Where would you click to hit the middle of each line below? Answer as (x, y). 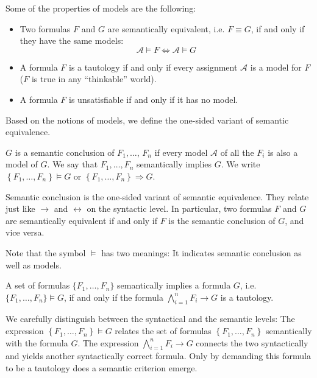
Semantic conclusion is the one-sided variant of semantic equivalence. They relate (157, 196)
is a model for (276, 67)
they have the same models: (72, 40)
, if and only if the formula (113, 297)
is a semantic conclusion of (65, 152)
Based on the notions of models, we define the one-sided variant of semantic (147, 120)
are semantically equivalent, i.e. (166, 28)
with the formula (37, 342)
